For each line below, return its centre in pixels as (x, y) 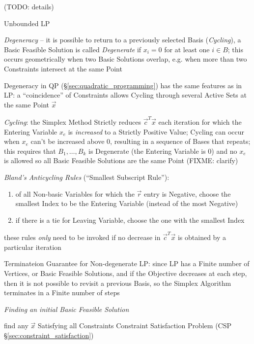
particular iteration (33, 247)
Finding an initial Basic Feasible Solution (67, 309)
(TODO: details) (29, 6)
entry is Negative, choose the (187, 193)
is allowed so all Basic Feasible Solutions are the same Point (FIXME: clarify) (121, 160)
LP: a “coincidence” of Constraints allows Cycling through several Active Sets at (125, 95)
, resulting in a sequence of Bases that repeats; (180, 141)
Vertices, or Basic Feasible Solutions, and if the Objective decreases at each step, (126, 273)
